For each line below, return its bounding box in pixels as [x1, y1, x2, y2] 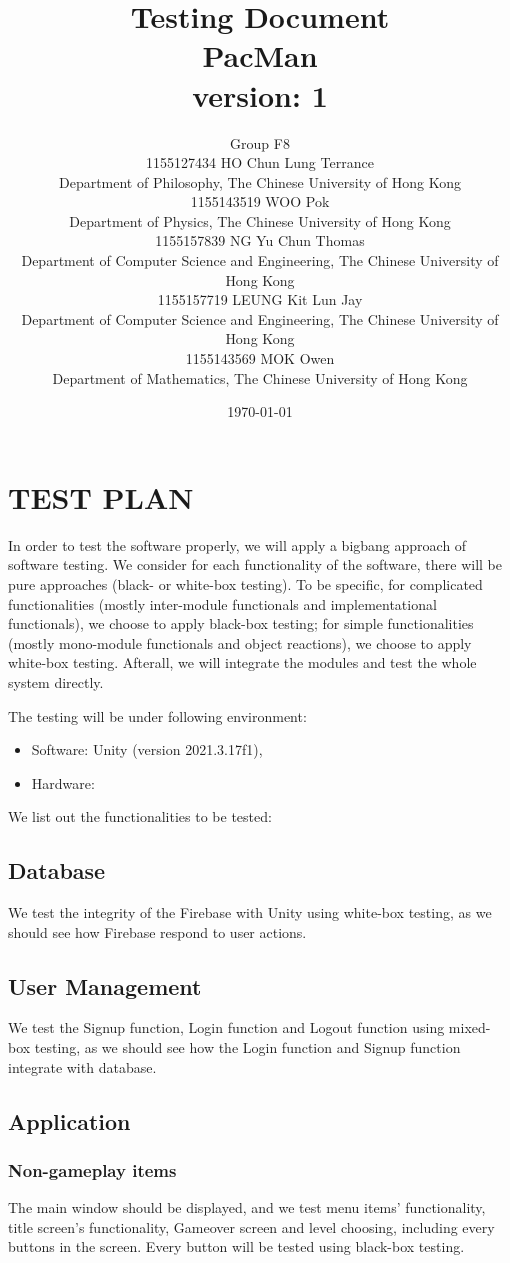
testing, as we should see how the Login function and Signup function [34, 1037, 461, 1058]
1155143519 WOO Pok [190, 191, 330, 212]
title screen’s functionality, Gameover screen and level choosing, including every [8, 1216, 495, 1237]
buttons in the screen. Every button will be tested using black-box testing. [8, 1236, 465, 1257]
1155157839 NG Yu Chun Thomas [155, 230, 365, 251]
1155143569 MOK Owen [185, 348, 335, 369]
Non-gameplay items [8, 1157, 177, 1182]
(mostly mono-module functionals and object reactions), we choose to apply [8, 632, 472, 653]
